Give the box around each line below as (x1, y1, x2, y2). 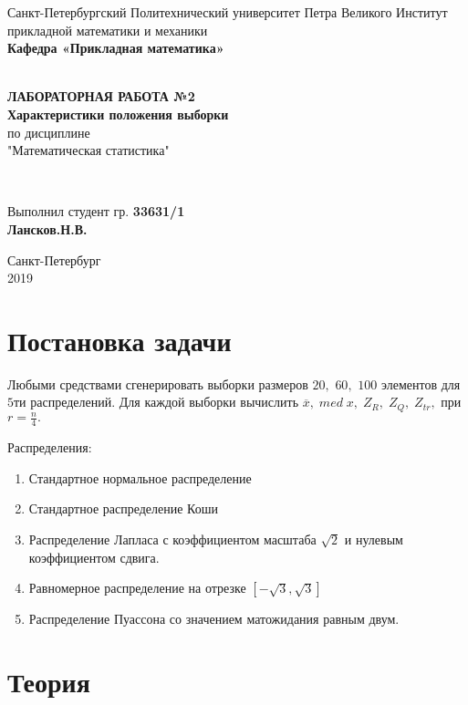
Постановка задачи (7, 321, 232, 358)
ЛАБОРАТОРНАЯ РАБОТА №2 (7, 87, 195, 106)
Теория (7, 662, 90, 700)
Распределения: (7, 438, 92, 457)
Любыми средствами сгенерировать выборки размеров (7, 374, 308, 393)
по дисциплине (7, 122, 90, 141)
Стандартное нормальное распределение (28, 468, 252, 487)
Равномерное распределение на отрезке (28, 578, 246, 597)
